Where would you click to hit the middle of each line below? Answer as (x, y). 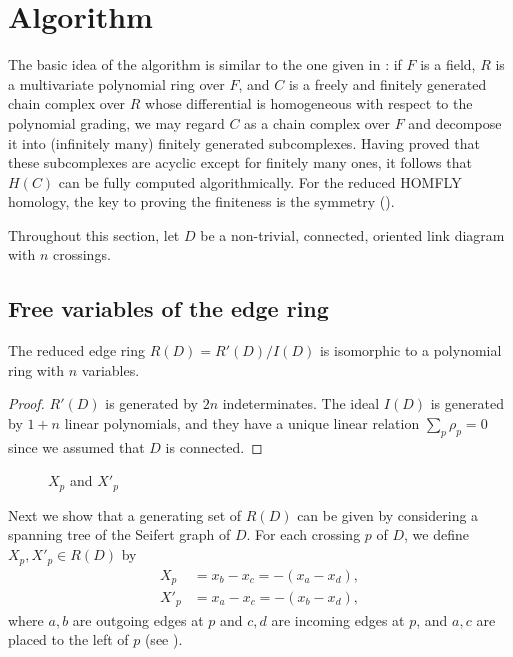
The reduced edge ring (76, 350)
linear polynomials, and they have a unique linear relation (242, 423)
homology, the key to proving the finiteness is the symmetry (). (201, 201)
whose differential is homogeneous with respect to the (309, 103)
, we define (436, 534)
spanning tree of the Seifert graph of (119, 534)
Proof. (26, 403)
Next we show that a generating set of (125, 514)
